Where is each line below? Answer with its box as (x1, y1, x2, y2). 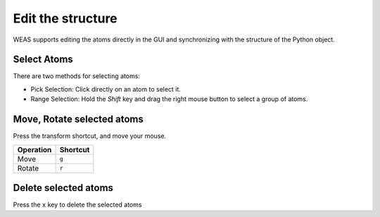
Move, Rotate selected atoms (13, 113, 144, 125)
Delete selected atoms (13, 182, 114, 194)
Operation (17, 144, 52, 154)
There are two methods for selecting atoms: (13, 72, 141, 80)
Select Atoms (13, 54, 73, 66)
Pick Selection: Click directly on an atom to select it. (30, 85, 181, 93)
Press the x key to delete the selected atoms (13, 201, 142, 209)
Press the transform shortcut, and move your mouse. (13, 132, 167, 140)
